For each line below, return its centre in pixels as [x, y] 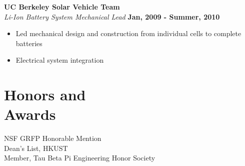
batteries [29, 43]
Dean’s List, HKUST [36, 148]
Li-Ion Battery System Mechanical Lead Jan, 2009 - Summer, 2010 [112, 16]
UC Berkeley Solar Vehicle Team [62, 7]
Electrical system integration [60, 60]
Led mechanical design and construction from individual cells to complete [128, 33]
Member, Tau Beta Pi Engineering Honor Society [80, 158]
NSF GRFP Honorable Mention [53, 138]
